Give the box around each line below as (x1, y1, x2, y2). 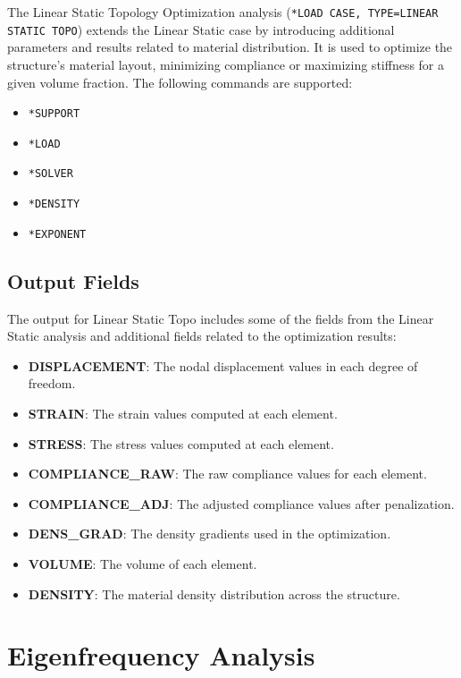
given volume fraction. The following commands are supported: (7, 72, 353, 91)
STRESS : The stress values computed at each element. (28, 434, 334, 453)
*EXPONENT (28, 227, 87, 241)
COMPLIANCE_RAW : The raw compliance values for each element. (28, 464, 427, 483)
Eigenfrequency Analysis (7, 637, 315, 674)
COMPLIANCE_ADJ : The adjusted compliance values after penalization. (28, 494, 455, 513)
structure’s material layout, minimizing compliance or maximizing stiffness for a (7, 55, 445, 73)
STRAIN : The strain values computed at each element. (28, 403, 338, 422)
